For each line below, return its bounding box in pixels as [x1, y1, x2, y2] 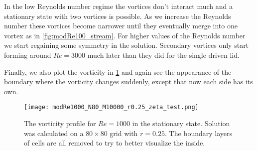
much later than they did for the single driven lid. [87, 49, 240, 60]
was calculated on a [24, 128, 84, 138]
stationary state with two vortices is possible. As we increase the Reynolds [4, 10, 231, 21]
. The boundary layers [164, 128, 233, 138]
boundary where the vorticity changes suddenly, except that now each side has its [4, 76, 253, 87]
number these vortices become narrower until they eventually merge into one [4, 20, 238, 31]
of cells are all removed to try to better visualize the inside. [24, 138, 205, 148]
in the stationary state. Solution [132, 118, 230, 128]
